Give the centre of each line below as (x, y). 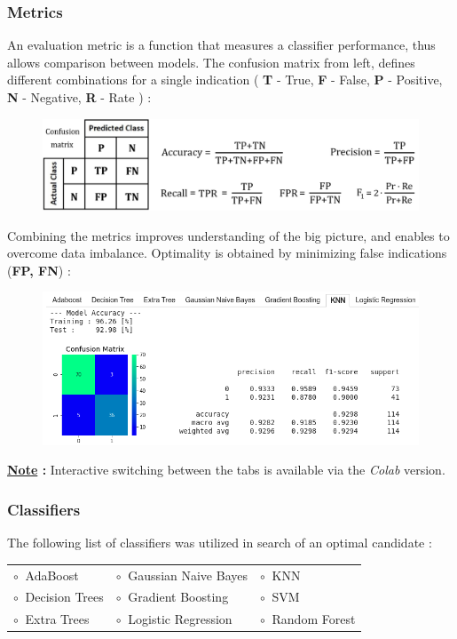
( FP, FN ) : (39, 270)
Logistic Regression (180, 619)
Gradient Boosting (178, 597)
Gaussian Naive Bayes (188, 575)
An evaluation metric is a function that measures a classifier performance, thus (221, 45)
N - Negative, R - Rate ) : (79, 97)
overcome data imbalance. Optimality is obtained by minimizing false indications (227, 253)
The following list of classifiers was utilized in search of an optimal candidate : (220, 543)
